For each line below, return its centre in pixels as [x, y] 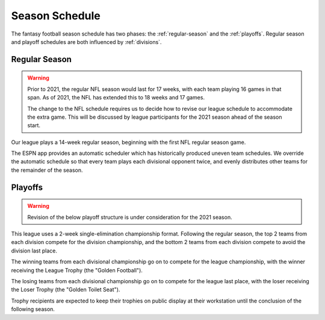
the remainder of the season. [47, 170]
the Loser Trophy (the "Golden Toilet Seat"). [66, 290]
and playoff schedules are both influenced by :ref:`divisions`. [86, 42]
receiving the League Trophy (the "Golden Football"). [77, 270]
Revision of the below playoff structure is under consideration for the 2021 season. [130, 217]
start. [34, 125]
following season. [33, 309]
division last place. [34, 251]
